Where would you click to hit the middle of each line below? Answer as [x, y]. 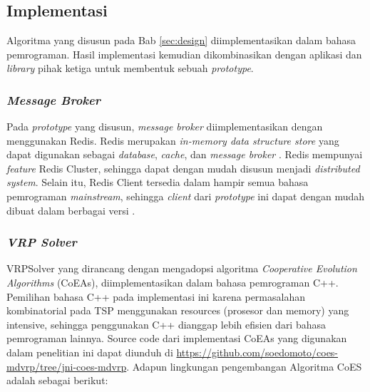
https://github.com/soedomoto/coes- [257, 352]
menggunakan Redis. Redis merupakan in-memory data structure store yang [173, 140]
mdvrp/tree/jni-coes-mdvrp [67, 366]
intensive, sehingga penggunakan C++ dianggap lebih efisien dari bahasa [166, 324]
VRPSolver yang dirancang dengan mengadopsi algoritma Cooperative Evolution [182, 268]
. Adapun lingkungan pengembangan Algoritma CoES [244, 366]
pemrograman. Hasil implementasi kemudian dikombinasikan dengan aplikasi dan [184, 54]
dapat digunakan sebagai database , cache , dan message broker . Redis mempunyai [185, 154]
